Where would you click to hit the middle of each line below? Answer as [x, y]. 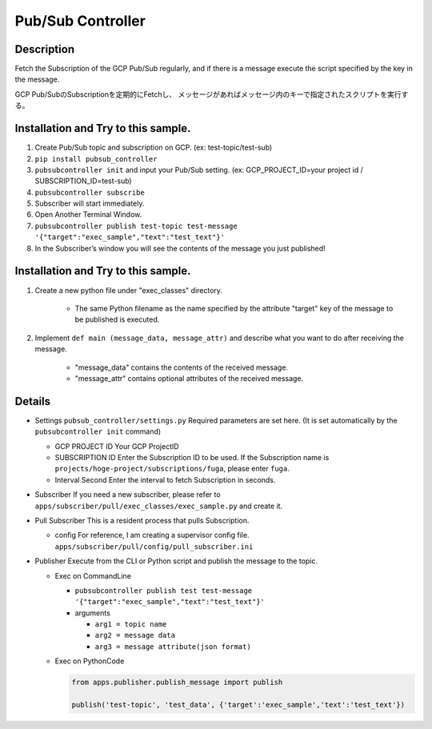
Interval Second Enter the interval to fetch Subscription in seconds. [165, 479]
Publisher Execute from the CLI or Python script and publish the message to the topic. [176, 561]
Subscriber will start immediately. [90, 203]
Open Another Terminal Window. [88, 214]
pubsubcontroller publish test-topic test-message [136, 226]
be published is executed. [117, 319]
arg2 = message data [135, 635]
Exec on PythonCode [90, 661]
